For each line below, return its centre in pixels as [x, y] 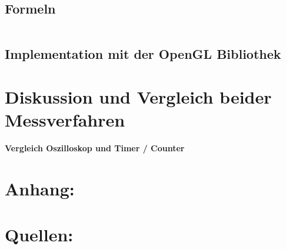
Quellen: [39, 235]
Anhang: [40, 189]
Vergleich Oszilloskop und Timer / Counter [95, 148]
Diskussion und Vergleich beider [138, 97]
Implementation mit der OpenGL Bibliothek [143, 53]
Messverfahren [65, 120]
